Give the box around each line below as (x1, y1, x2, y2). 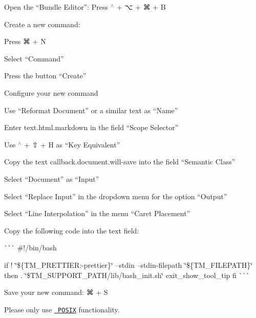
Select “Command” (4, 53, 64, 63)
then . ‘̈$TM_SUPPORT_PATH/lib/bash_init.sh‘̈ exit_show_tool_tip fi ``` (4, 269, 250, 280)
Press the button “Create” (4, 70, 87, 81)
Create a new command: (4, 18, 80, 29)
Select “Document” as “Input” (4, 173, 99, 184)
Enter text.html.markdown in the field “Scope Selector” (4, 122, 179, 133)
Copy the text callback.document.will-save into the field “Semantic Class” (4, 156, 236, 167)
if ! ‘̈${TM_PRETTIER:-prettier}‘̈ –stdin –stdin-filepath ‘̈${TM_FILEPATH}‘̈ (4, 259, 253, 270)
